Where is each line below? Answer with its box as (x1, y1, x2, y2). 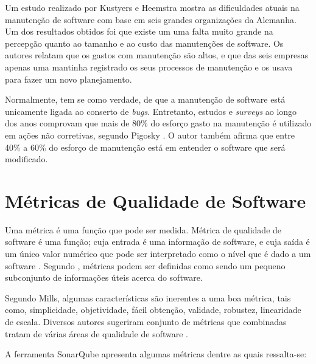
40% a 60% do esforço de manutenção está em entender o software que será (5, 140, 286, 153)
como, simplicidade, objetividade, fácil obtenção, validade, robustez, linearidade (5, 303, 301, 316)
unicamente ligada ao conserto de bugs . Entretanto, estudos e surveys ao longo (5, 105, 297, 117)
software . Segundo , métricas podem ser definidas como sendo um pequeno (5, 259, 286, 272)
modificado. (5, 153, 48, 165)
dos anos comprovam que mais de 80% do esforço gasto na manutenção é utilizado (5, 117, 312, 129)
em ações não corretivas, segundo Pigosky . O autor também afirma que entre (5, 128, 295, 141)
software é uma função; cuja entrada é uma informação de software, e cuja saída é (5, 235, 310, 248)
